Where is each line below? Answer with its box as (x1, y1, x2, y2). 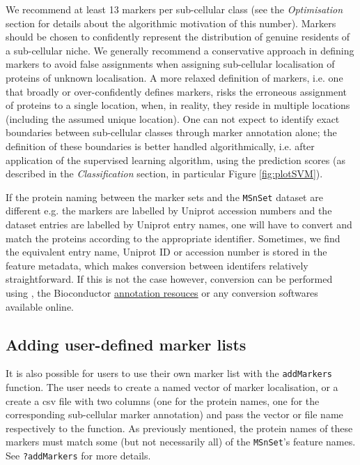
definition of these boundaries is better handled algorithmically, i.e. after (6, 138, 315, 153)
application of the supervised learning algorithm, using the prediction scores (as (6, 152, 345, 167)
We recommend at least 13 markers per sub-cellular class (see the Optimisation (6, 2, 343, 16)
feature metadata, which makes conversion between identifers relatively (6, 258, 308, 272)
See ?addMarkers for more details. (6, 448, 151, 463)
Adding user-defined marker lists (6, 333, 246, 355)
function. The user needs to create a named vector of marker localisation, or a (6, 379, 338, 394)
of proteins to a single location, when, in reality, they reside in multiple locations (6, 98, 350, 112)
